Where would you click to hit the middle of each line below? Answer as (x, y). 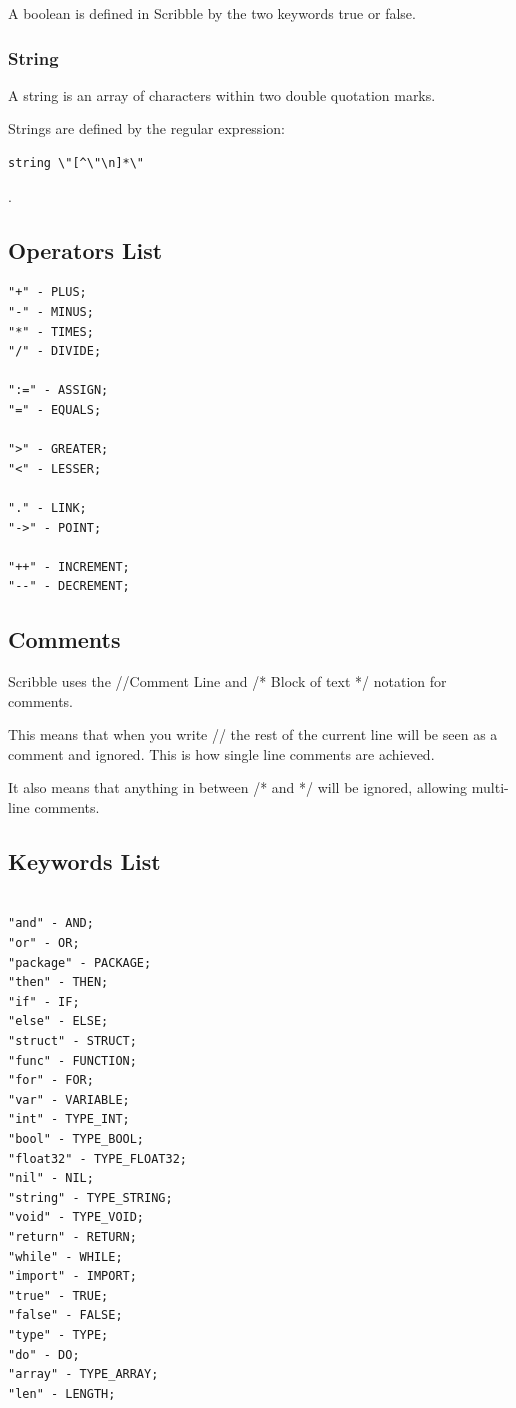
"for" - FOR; (51, 1080)
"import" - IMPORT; (72, 1276)
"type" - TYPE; (58, 1334)
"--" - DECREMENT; (69, 586)
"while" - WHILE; (65, 1256)
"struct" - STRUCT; (72, 1041)
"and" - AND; (51, 923)
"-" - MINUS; (51, 311)
